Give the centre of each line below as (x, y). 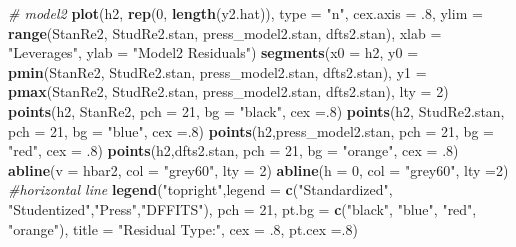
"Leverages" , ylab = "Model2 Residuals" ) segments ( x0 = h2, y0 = (213, 52)
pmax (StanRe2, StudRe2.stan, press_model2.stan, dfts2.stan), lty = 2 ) (228, 91)
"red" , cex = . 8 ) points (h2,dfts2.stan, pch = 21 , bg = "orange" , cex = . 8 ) (233, 150)
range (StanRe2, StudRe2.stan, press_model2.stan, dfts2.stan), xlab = (225, 32)
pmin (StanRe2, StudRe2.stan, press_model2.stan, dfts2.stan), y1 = (217, 71)
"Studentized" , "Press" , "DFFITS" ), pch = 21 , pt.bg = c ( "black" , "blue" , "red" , (242, 208)
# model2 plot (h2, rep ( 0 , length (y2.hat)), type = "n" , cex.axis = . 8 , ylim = (245, 13)
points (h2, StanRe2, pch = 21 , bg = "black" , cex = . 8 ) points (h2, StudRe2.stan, (256, 110)
